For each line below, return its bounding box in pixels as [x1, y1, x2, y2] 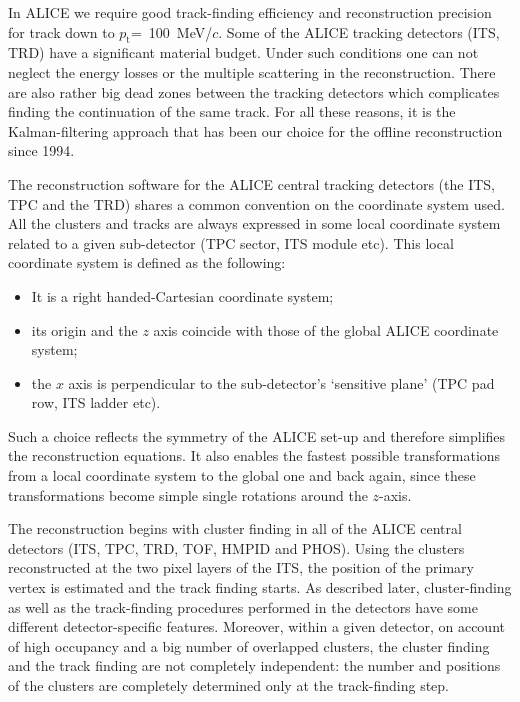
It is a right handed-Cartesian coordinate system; [31, 285, 334, 306]
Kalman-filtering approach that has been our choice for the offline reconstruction [8, 120, 503, 141]
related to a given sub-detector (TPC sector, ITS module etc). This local [8, 232, 454, 253]
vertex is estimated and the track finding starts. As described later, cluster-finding [8, 577, 512, 598]
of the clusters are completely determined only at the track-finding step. [8, 675, 449, 696]
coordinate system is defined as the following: [8, 252, 286, 273]
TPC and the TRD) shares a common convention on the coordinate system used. [8, 193, 505, 214]
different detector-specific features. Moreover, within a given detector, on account [8, 616, 505, 637]
